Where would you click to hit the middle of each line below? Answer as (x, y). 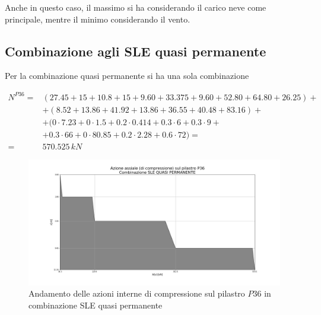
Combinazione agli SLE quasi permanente (136, 51)
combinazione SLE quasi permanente (96, 305)
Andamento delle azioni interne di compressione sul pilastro (137, 293)
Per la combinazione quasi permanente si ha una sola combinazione (127, 76)
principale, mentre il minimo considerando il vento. (98, 19)
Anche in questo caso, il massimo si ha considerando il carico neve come (136, 7)
